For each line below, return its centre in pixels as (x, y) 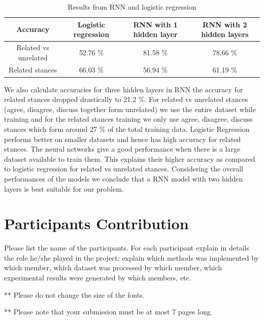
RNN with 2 (225, 24)
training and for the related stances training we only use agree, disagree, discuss (128, 119)
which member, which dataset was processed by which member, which (113, 268)
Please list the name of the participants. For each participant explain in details (127, 248)
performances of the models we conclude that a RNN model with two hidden (124, 178)
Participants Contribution (96, 223)
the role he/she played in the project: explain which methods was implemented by (131, 257)
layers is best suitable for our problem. (64, 188)
